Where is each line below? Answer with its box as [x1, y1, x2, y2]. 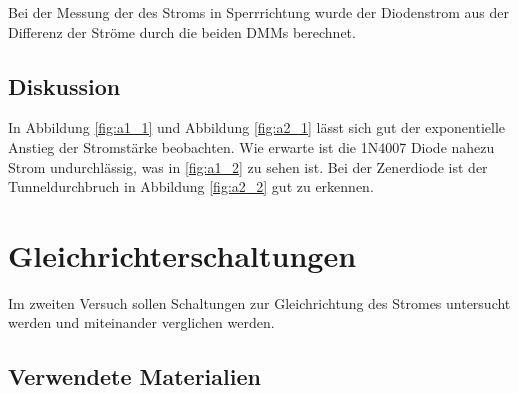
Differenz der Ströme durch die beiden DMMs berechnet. [8, 21, 356, 42]
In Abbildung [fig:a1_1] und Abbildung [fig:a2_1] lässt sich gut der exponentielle [8, 117, 506, 138]
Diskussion [8, 70, 121, 101]
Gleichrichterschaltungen [8, 234, 357, 275]
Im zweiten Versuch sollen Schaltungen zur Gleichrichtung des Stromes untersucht [8, 292, 511, 313]
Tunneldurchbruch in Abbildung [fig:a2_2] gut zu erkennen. [8, 176, 374, 197]
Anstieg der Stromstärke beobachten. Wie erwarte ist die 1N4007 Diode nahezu [8, 136, 495, 157]
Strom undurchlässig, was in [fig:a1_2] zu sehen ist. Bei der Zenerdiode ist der [8, 156, 488, 177]
